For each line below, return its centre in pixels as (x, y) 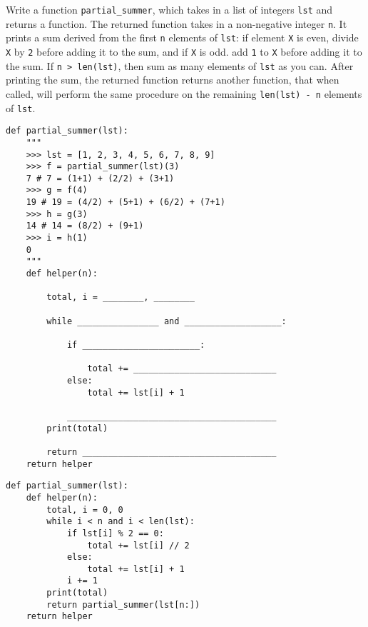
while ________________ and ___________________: (167, 321)
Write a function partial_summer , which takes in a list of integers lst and (169, 9)
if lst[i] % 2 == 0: (115, 533)
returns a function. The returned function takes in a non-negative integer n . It (177, 23)
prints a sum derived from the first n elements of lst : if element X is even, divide (182, 37)
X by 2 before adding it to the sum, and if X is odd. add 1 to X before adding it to (184, 51)
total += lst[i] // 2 (138, 545)
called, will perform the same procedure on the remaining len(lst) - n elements (184, 93)
